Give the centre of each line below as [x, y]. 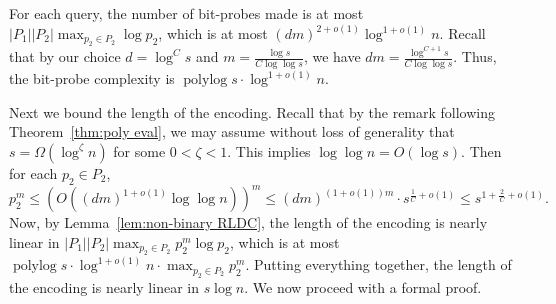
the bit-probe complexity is [92, 78]
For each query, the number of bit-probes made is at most [186, 13]
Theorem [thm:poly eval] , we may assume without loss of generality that [232, 131]
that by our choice [65, 56]
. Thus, [475, 56]
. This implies [269, 150]
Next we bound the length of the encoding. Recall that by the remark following [252, 111]
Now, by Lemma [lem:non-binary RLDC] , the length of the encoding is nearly [248, 222]
